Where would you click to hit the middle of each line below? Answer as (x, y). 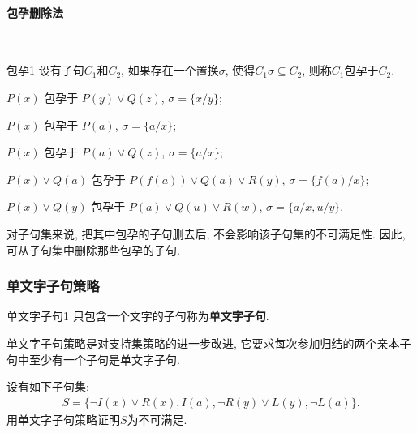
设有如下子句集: (48, 386)
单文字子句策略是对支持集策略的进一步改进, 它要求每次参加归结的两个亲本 (203, 343)
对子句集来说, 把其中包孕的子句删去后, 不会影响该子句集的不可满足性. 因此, (206, 233)
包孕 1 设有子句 (45, 70)
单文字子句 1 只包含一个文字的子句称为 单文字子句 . (138, 316)
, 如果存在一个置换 (170, 70)
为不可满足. (157, 419)
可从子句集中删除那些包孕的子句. (93, 249)
